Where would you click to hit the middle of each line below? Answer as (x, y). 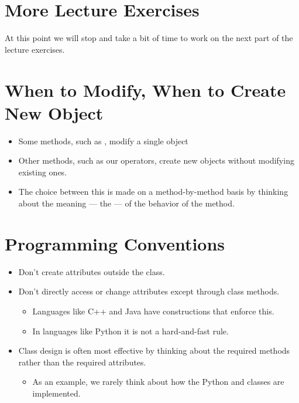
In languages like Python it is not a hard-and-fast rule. (130, 331)
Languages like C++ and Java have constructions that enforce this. (153, 311)
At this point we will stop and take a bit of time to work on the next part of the (149, 38)
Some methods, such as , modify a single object (103, 140)
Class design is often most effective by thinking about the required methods (154, 350)
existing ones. (43, 172)
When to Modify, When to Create (145, 89)
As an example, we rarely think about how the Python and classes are (158, 382)
